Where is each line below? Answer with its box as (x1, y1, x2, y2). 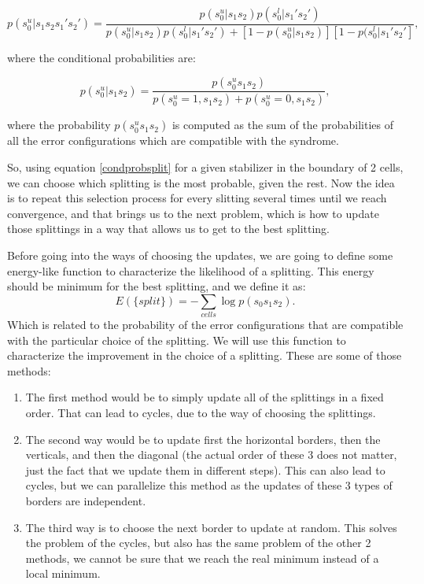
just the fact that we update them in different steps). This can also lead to (25, 461, 385, 478)
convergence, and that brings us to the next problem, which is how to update (7, 205, 379, 221)
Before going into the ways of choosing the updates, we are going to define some (7, 246, 393, 263)
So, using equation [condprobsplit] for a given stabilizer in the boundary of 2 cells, (7, 158, 404, 175)
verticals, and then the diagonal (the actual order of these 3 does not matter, (25, 446, 397, 463)
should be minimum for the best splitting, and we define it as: (7, 278, 306, 294)
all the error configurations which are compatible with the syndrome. (7, 132, 339, 149)
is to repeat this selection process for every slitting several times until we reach (7, 190, 387, 206)
